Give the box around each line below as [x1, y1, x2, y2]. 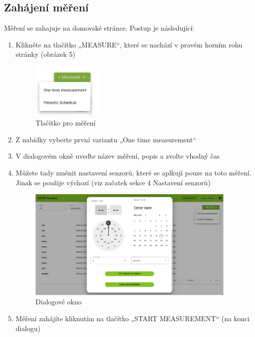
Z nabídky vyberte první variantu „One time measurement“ [15, 134, 196, 144]
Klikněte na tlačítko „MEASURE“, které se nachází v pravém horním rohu [15, 39, 243, 49]
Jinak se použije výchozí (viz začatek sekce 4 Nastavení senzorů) [15, 177, 211, 187]
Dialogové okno [35, 296, 82, 307]
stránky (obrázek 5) [15, 49, 76, 59]
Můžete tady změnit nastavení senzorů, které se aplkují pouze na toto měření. [15, 167, 252, 177]
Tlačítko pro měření [35, 118, 96, 128]
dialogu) [15, 323, 41, 333]
